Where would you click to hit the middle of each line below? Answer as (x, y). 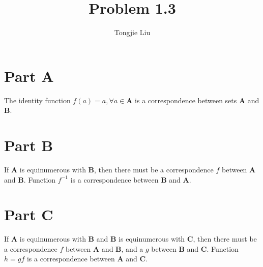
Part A (29, 76)
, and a (132, 248)
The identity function (37, 100)
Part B (29, 145)
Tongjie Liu (132, 32)
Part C (29, 214)
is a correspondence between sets (186, 100)
